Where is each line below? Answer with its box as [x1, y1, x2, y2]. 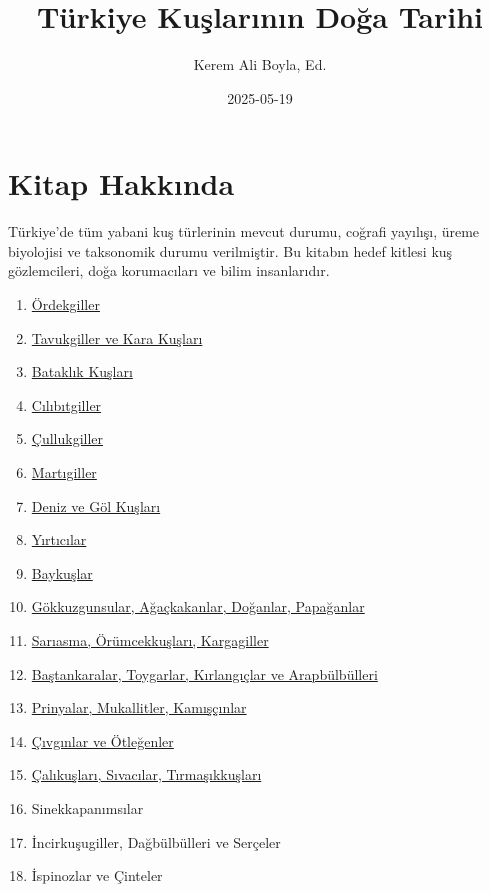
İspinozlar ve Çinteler [31, 865, 163, 886]
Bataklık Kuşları [31, 361, 133, 382]
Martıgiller [31, 462, 97, 482]
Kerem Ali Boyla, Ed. [193, 54, 327, 75]
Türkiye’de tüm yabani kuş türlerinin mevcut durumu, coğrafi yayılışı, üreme [8, 221, 480, 242]
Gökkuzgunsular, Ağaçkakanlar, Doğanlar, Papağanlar [31, 596, 365, 617]
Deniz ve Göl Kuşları [31, 495, 161, 516]
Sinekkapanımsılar [31, 797, 144, 818]
